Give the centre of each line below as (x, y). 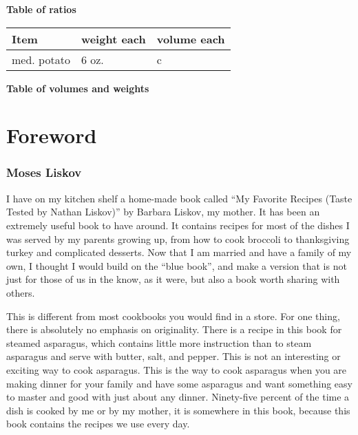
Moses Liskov (44, 172)
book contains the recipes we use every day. (98, 424)
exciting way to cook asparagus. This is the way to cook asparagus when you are (177, 369)
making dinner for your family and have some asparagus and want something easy (179, 383)
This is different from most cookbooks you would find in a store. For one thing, (173, 316)
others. (21, 292)
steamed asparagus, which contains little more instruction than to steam (159, 342)
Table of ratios (41, 9)
